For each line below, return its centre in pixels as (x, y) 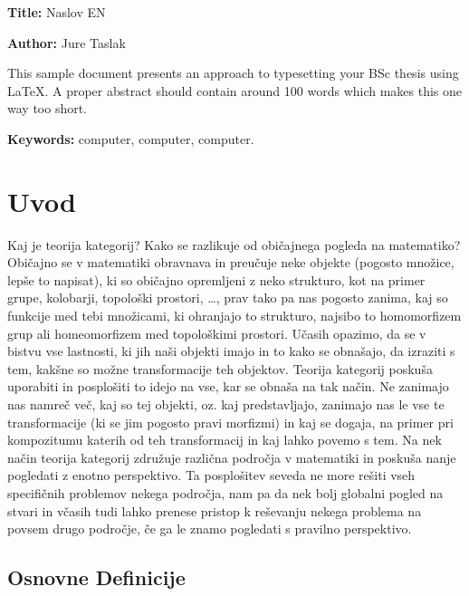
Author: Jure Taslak (67, 42)
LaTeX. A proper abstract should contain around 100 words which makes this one (235, 90)
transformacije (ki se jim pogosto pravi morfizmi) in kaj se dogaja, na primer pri (230, 422)
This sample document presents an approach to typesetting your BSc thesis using (233, 73)
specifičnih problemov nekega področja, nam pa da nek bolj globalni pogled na (225, 493)
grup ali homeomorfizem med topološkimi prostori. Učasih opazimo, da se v (217, 333)
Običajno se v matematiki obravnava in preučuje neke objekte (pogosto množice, (231, 262)
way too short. (48, 108)
